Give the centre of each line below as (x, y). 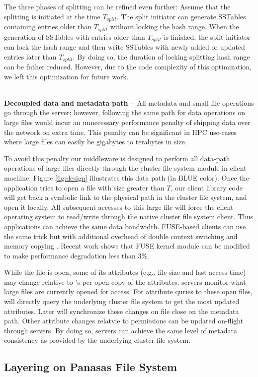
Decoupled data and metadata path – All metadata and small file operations (129, 102)
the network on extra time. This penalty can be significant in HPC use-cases (121, 132)
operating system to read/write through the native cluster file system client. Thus (129, 217)
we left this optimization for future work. (66, 76)
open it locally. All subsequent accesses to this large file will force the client (119, 207)
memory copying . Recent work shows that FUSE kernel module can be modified (127, 246)
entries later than (30, 56)
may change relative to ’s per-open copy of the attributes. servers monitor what (125, 282)
